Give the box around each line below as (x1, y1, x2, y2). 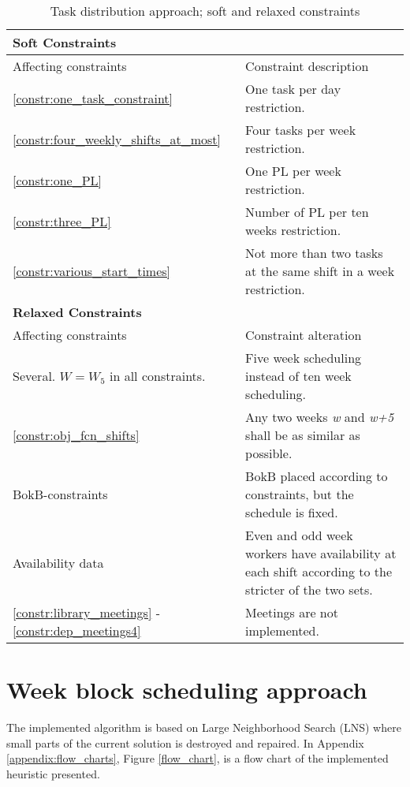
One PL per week (245, 162, 341, 180)
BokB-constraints (13, 485, 108, 503)
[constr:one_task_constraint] (13, 88, 173, 107)
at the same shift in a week (245, 262, 395, 280)
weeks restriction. (245, 221, 341, 239)
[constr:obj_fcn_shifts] (13, 426, 140, 444)
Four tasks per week (245, 121, 356, 139)
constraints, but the (245, 485, 354, 503)
